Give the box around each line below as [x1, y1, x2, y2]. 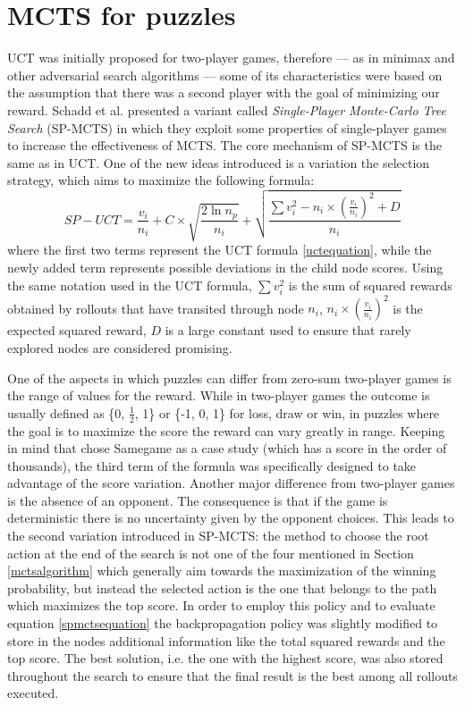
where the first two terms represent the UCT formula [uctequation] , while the [7, 240, 432, 259]
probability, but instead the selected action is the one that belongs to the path [7, 578, 437, 597]
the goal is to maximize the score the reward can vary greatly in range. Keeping [7, 421, 445, 440]
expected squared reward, [7, 321, 147, 340]
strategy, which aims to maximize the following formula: [7, 171, 315, 189]
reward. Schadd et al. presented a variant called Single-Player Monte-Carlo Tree [7, 100, 446, 119]
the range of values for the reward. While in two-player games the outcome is [7, 386, 430, 405]
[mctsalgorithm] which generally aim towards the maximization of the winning [7, 561, 436, 580]
